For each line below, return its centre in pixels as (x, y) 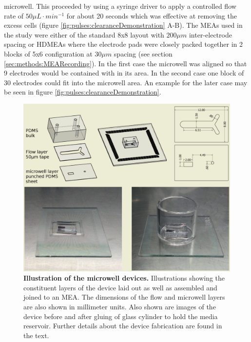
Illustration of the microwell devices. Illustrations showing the (124, 278)
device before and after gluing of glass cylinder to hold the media (121, 316)
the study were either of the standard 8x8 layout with (84, 34)
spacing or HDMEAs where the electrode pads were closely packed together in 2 (124, 44)
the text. (36, 335)
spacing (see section (143, 53)
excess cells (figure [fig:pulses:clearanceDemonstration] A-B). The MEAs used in (123, 25)
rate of (14, 15)
